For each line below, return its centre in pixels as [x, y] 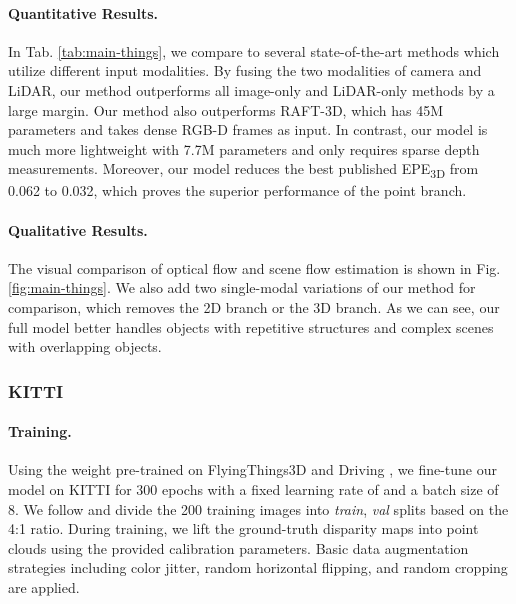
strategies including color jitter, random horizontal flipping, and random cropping [258, 567]
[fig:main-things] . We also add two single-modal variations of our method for [242, 287]
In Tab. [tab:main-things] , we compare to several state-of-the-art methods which [254, 50]
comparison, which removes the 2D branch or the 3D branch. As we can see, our [254, 307]
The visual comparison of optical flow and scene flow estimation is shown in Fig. [254, 267]
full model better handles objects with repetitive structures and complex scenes [251, 326]
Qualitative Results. [78, 229]
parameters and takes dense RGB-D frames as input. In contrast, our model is [248, 129]
